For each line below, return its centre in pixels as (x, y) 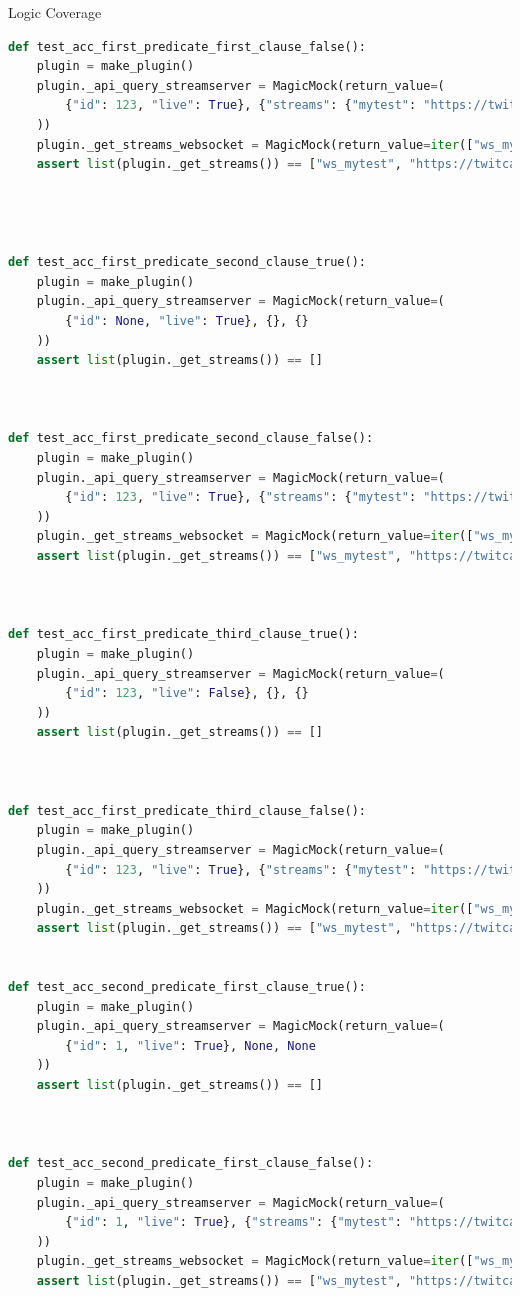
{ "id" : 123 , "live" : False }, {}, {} (187, 693)
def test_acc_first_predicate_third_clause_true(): (183, 634)
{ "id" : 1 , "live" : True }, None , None (190, 1045)
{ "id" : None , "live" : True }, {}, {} (187, 320)
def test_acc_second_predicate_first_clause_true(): (187, 987)
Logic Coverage (55, 12)
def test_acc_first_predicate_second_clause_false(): (191, 438)
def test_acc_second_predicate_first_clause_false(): (191, 1163)
